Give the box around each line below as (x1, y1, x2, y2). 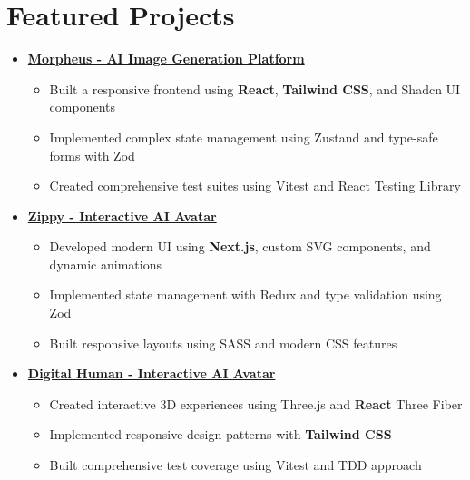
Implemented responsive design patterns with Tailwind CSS (49, 425, 392, 444)
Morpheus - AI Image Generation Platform (27, 49, 305, 68)
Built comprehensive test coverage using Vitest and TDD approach (49, 456, 422, 475)
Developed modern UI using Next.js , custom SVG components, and (49, 237, 431, 256)
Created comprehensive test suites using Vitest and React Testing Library (49, 176, 461, 195)
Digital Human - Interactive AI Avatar (27, 364, 276, 383)
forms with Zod (49, 145, 135, 164)
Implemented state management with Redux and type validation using (49, 285, 442, 304)
